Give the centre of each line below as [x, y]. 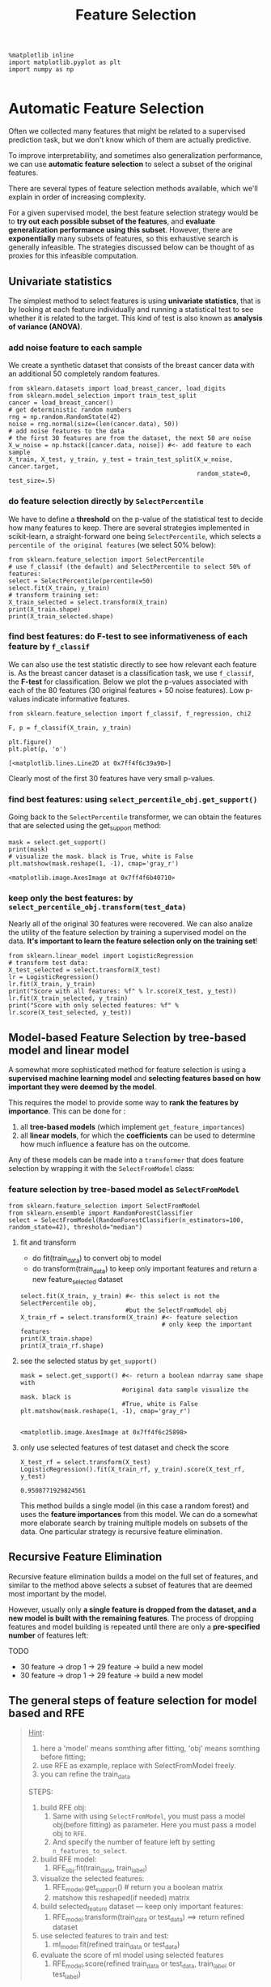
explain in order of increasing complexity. [77, 197]
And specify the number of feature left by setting [134, 1842]
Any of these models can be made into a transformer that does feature [126, 1160]
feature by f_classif [49, 647]
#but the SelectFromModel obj [176, 1310]
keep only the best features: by [71, 898]
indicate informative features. [81, 699]
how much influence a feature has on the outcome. [105, 1144]
